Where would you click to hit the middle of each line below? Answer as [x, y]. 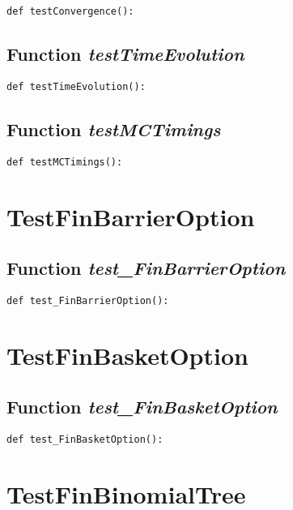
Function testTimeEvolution [125, 54]
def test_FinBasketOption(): [85, 440]
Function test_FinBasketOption [142, 407]
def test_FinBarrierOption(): [88, 300]
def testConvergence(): [70, 11]
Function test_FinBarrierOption [146, 268]
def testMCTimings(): [65, 162]
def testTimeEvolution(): [76, 86]
